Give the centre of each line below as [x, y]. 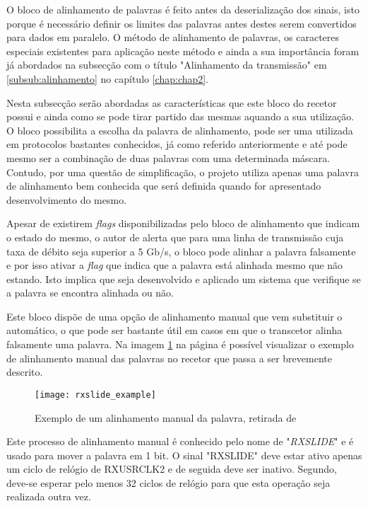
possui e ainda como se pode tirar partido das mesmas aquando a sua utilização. [180, 116]
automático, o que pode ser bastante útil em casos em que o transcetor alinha [174, 330]
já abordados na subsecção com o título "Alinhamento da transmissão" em [167, 65]
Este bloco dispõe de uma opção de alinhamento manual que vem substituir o [174, 316]
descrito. [25, 372]
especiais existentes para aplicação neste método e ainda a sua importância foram [183, 51]
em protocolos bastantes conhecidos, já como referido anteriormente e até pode [177, 144]
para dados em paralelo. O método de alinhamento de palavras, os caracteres [173, 37]
